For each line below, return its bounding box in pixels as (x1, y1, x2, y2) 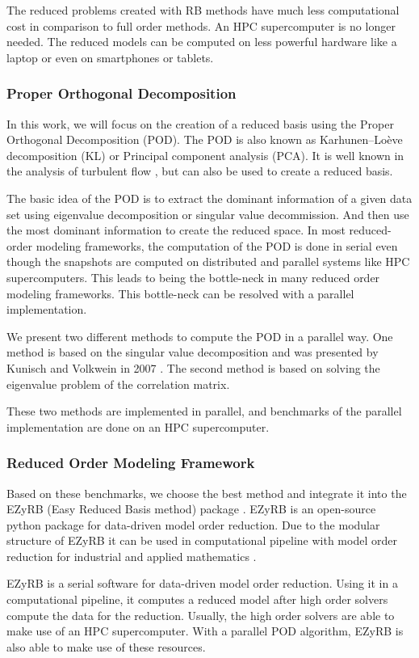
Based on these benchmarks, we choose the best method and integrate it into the (6, 484, 407, 501)
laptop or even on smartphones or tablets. (6, 49, 214, 65)
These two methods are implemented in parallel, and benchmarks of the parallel (6, 403, 402, 420)
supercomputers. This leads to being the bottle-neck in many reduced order (6, 268, 380, 285)
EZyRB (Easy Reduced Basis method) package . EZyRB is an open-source (6, 500, 376, 517)
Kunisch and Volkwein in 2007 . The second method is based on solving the (6, 359, 380, 376)
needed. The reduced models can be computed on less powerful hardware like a (6, 33, 397, 50)
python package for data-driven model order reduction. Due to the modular (6, 516, 380, 533)
